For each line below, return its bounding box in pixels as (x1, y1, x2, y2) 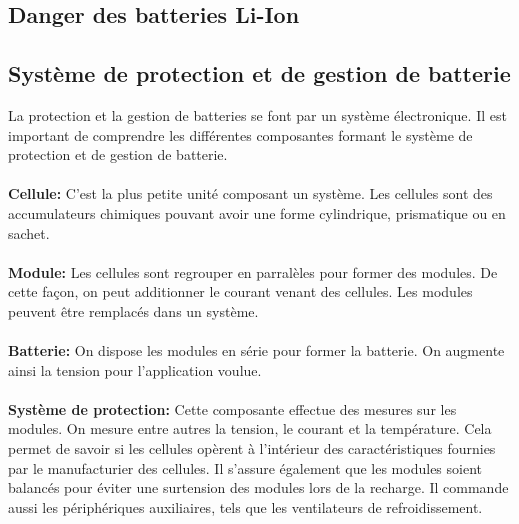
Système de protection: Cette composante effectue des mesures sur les (8, 398, 457, 419)
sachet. (8, 222, 50, 243)
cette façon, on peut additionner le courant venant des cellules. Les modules (8, 281, 473, 302)
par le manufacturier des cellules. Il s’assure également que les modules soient (8, 457, 482, 478)
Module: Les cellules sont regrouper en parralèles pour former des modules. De (8, 261, 498, 282)
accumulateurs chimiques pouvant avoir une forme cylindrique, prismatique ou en (8, 202, 506, 223)
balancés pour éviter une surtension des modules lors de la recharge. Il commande (8, 477, 509, 498)
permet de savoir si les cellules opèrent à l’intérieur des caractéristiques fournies (8, 438, 496, 459)
